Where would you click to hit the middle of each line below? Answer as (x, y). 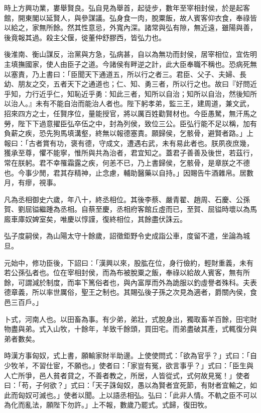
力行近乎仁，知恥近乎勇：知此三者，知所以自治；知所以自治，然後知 (137, 93)
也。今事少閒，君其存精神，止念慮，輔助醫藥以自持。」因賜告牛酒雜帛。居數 (129, 172)
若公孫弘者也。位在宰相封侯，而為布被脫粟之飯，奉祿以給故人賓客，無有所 (127, 272)
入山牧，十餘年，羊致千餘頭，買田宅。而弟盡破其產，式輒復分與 (151, 329)
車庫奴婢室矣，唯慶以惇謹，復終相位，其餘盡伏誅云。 (99, 219)
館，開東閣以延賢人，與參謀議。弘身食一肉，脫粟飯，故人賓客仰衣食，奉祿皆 (130, 17)
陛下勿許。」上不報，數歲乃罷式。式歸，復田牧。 (132, 405)
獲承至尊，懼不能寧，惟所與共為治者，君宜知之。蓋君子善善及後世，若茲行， (130, 153)
